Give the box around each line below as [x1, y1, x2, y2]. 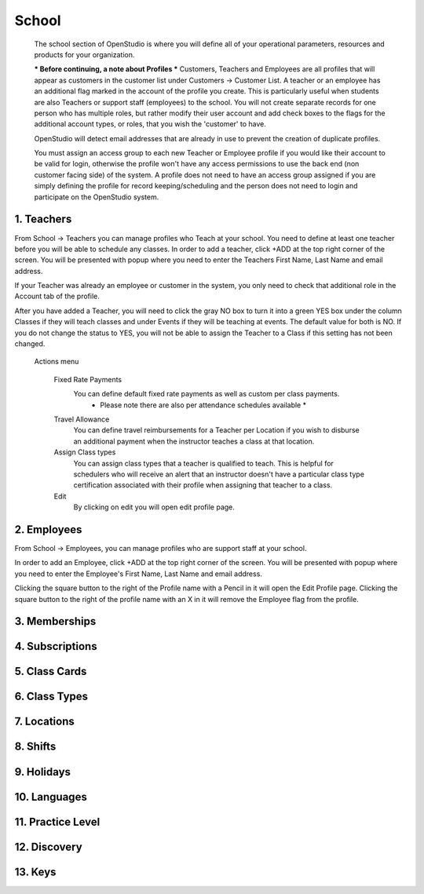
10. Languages [14, 790, 88, 804]
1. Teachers [14, 213, 72, 226]
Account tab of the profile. [14, 291, 100, 301]
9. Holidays [14, 765, 71, 779]
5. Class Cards [14, 665, 87, 678]
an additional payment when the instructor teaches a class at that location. [73, 436, 315, 446]
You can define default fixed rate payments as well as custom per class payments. [73, 389, 340, 399]
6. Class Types [14, 690, 89, 703]
